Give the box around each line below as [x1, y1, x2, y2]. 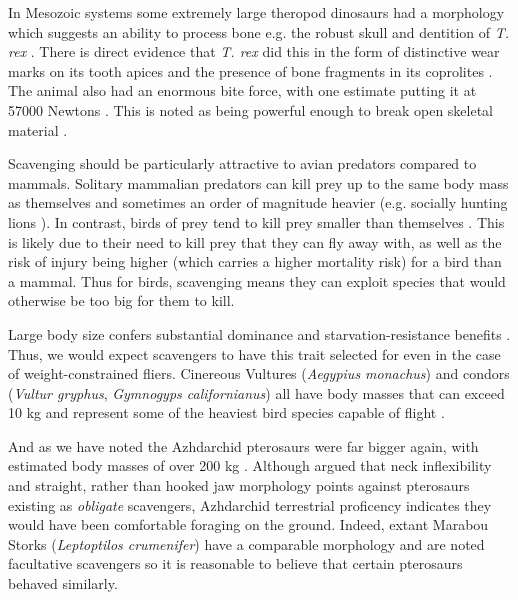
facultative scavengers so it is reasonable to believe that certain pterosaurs [8, 553, 463, 574]
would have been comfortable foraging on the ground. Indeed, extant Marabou [8, 514, 489, 535]
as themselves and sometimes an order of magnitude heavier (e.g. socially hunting [8, 192, 508, 213]
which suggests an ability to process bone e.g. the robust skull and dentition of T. [8, 21, 510, 42]
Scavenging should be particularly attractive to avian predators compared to [8, 153, 477, 174]
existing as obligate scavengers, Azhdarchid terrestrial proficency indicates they [8, 494, 492, 515]
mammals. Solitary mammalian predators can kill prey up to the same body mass [8, 172, 509, 193]
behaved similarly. [8, 573, 118, 594]
